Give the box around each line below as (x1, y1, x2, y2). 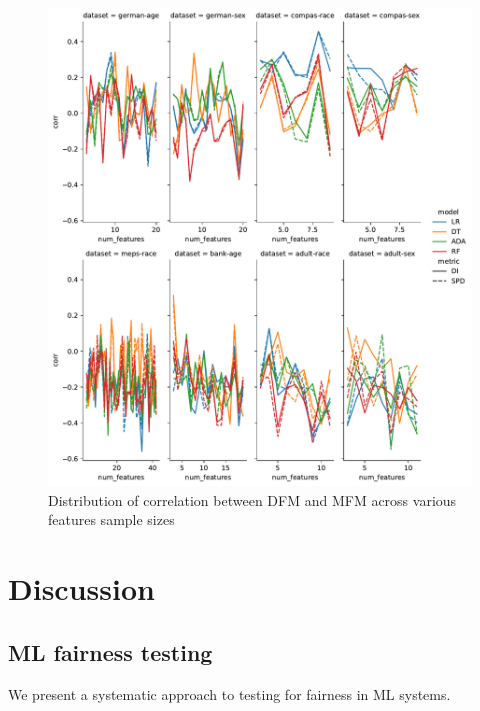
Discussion (8, 568, 155, 609)
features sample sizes (48, 509, 175, 530)
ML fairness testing (8, 636, 213, 667)
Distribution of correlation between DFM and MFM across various (48, 489, 457, 510)
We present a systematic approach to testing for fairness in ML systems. (8, 683, 451, 704)
